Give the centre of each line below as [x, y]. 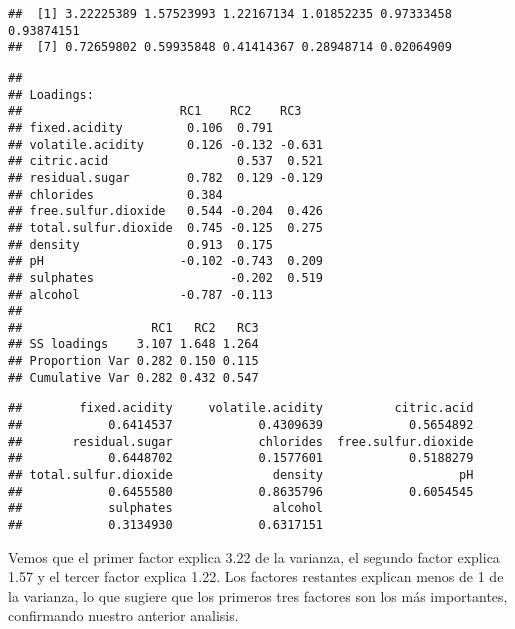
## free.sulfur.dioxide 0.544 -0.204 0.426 [165, 211]
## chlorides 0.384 [115, 194]
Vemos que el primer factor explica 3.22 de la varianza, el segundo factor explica [254, 556]
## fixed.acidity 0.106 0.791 [140, 127]
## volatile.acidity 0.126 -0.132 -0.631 [165, 144]
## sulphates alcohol [165, 508]
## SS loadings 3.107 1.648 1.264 [133, 344]
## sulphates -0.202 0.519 [165, 277]
